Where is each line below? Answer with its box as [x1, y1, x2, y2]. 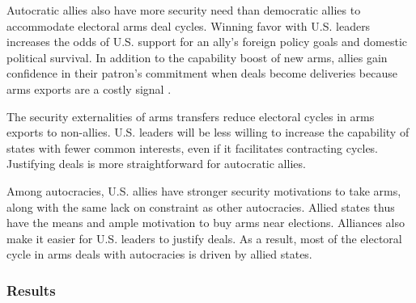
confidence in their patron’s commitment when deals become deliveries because [6, 65, 397, 82]
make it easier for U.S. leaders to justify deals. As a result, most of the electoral [6, 229, 402, 246]
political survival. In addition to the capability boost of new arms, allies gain [6, 48, 388, 65]
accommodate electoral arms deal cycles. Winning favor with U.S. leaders [6, 17, 371, 34]
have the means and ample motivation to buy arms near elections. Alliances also [6, 214, 405, 231]
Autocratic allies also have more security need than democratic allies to [6, 2, 361, 18]
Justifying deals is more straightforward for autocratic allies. [6, 155, 306, 172]
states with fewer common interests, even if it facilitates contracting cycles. [6, 139, 379, 156]
